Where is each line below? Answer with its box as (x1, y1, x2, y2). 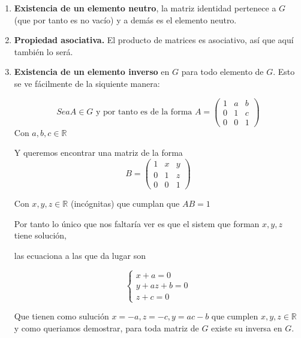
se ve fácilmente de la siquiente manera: (14, 77, 160, 89)
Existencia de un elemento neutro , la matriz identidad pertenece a (14, 2, 276, 14)
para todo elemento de (181, 65, 264, 78)
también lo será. (14, 45, 73, 58)
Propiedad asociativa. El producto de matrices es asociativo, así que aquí (14, 34, 294, 46)
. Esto (273, 65, 295, 78)
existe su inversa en (211, 321, 282, 334)
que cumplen (211, 310, 258, 322)
